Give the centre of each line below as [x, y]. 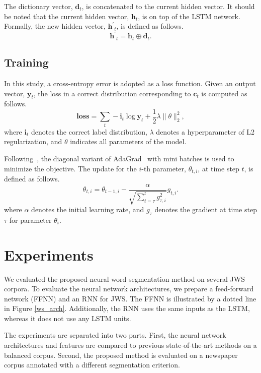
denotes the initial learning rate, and [88, 209]
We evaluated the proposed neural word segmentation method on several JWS [124, 278]
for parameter [30, 220]
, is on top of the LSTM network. [189, 16]
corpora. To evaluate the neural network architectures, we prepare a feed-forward [129, 289]
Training [26, 62]
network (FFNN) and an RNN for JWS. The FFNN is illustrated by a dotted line [130, 298]
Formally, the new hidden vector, [55, 26]
